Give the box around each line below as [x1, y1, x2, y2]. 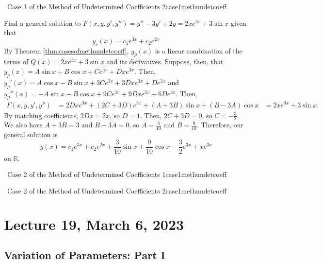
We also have [4, 120, 43, 130]
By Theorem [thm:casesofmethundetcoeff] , [4, 45, 129, 55]
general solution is [4, 129, 58, 140]
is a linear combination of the [155, 45, 242, 55]
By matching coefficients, [4, 110, 79, 120]
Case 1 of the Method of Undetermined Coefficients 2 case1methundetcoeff [7, 1, 227, 11]
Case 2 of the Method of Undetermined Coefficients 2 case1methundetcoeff [7, 186, 227, 196]
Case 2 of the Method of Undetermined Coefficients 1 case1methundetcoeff [7, 169, 227, 179]
